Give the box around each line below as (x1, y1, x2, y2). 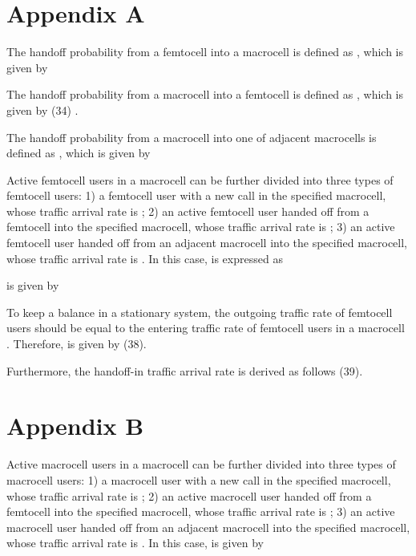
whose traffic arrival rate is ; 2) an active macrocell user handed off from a (6, 487, 372, 504)
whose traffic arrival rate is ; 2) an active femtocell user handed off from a (6, 202, 370, 219)
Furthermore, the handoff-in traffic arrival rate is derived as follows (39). (6, 362, 363, 379)
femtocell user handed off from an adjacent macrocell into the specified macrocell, (6, 234, 407, 251)
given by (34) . (6, 101, 79, 118)
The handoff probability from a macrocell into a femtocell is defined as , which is (6, 86, 403, 103)
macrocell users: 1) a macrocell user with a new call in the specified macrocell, (6, 471, 391, 488)
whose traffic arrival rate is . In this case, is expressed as (6, 250, 283, 266)
